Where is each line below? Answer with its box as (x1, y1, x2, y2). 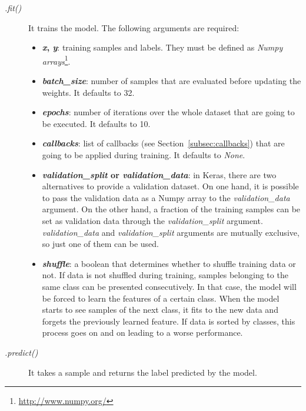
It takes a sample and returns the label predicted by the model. (28, 366, 257, 378)
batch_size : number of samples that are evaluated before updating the (42, 75, 301, 87)
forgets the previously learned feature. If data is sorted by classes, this (42, 315, 295, 327)
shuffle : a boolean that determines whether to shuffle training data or (42, 257, 296, 269)
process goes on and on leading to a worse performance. (42, 326, 243, 339)
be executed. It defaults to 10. (42, 117, 151, 129)
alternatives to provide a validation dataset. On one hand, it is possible (42, 180, 299, 192)
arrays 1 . (42, 53, 71, 67)
